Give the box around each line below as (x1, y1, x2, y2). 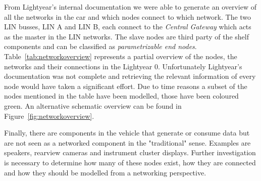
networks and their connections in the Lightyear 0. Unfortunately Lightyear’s (4, 61, 242, 71)
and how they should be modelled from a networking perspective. (4, 167, 206, 177)
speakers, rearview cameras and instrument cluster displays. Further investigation (4, 147, 256, 158)
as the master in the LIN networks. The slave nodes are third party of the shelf (4, 31, 249, 41)
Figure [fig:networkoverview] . (4, 110, 94, 121)
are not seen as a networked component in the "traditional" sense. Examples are (4, 137, 251, 148)
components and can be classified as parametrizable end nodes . (4, 41, 197, 52)
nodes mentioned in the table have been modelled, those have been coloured (4, 91, 239, 101)
